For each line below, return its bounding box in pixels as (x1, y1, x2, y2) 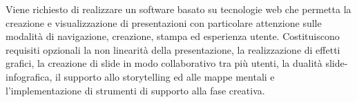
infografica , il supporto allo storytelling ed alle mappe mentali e (6, 69, 275, 83)
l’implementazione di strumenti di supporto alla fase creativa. (6, 83, 265, 97)
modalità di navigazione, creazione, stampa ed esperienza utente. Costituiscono (6, 29, 340, 43)
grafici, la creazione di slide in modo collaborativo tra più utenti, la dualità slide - (6, 56, 348, 70)
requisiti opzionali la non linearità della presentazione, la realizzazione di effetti (6, 42, 340, 57)
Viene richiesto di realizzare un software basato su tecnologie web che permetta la (6, 2, 351, 16)
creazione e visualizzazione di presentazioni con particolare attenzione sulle (6, 15, 322, 30)
